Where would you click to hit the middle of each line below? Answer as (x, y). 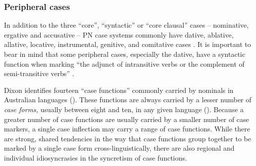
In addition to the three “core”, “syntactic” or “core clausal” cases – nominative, (127, 25)
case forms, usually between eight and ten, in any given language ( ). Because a (124, 109)
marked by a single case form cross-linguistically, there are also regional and (119, 148)
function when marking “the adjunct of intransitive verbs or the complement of (124, 63)
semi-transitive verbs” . (39, 73)
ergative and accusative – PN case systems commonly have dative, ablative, (119, 34)
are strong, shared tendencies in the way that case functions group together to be (128, 138)
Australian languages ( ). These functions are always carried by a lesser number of (128, 100)
